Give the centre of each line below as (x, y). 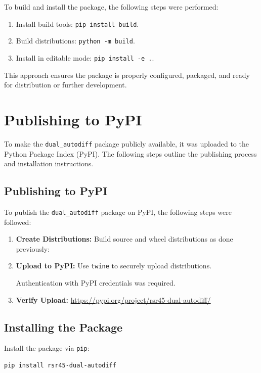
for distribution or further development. (66, 85)
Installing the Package (63, 327)
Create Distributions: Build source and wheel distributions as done (124, 239)
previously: (33, 248)
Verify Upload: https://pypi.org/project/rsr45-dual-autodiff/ (113, 299)
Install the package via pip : (47, 348)
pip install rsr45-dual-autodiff (60, 366)
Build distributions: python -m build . (75, 41)
